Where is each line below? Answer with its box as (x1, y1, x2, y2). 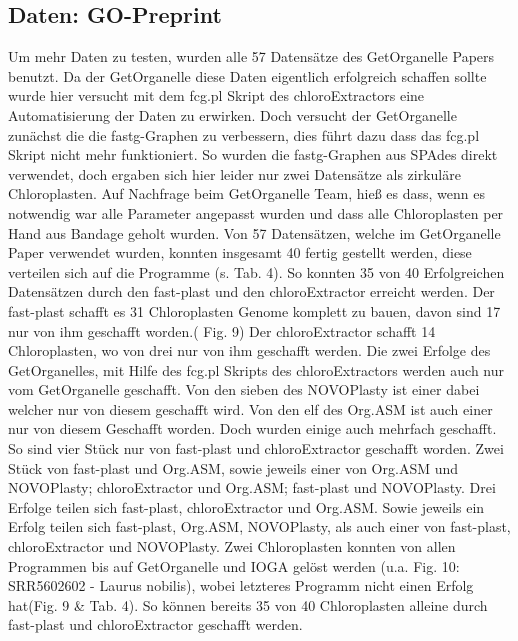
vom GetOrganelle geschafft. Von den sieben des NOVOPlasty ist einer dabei (8, 379, 480, 400)
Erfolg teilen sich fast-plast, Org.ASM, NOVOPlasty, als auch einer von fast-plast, (8, 516, 511, 537)
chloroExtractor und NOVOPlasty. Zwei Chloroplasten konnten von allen (8, 536, 456, 557)
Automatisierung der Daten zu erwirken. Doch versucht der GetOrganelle (8, 104, 457, 125)
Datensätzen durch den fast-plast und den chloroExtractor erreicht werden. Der (8, 281, 495, 302)
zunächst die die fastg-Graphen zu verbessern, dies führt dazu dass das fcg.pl (8, 124, 480, 145)
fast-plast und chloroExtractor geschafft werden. (8, 614, 303, 635)
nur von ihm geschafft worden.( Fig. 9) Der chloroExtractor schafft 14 (8, 320, 436, 341)
